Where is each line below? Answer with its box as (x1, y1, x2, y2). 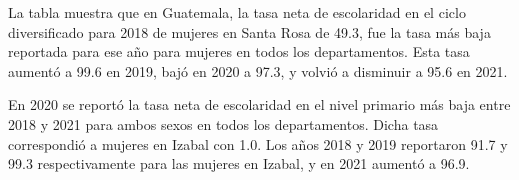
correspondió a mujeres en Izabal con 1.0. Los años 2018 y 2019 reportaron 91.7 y (8, 133, 508, 154)
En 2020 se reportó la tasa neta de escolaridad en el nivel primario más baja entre (8, 94, 511, 115)
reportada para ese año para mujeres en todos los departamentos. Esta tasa (8, 41, 470, 62)
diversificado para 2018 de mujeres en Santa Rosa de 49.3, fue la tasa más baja (8, 21, 491, 42)
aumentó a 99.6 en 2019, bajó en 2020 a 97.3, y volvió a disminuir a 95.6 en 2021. (8, 60, 508, 81)
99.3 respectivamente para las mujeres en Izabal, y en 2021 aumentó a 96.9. (8, 153, 470, 174)
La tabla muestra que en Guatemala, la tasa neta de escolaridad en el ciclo (8, 2, 466, 22)
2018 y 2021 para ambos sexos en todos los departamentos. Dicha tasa (8, 113, 439, 134)
